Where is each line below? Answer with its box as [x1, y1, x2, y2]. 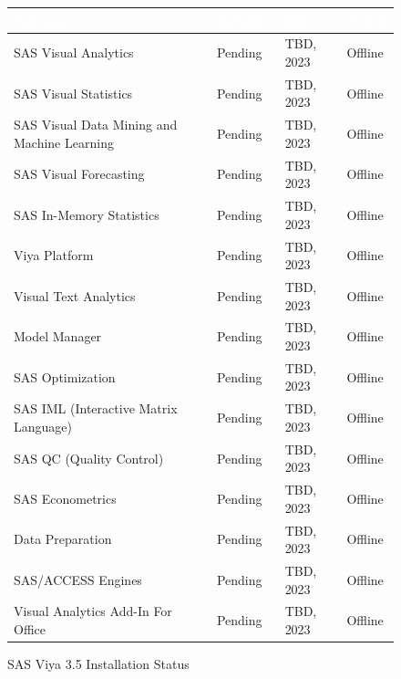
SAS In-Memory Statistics [14, 204, 159, 224]
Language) [14, 416, 72, 435]
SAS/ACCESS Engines [14, 569, 142, 589]
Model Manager [14, 327, 102, 346]
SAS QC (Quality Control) [14, 448, 164, 467]
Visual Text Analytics [14, 286, 136, 305]
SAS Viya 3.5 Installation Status [7, 654, 190, 674]
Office [14, 620, 46, 639]
